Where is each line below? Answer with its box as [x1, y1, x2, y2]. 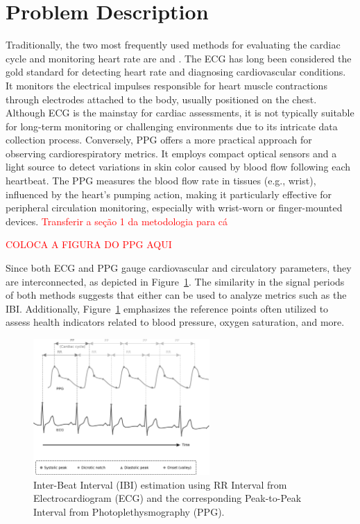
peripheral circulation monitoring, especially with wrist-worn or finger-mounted [6, 200, 343, 215]
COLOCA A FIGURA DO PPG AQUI [6, 237, 172, 252]
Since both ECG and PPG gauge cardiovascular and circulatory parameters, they [6, 261, 352, 275]
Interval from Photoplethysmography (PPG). [33, 504, 225, 518]
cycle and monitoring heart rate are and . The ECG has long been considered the [6, 51, 352, 65]
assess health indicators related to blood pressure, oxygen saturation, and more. [6, 315, 345, 329]
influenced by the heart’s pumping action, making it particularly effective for [6, 186, 332, 201]
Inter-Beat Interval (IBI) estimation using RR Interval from [33, 477, 287, 491]
